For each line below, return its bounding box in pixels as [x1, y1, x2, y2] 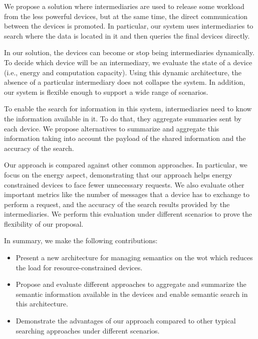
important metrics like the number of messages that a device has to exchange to [4, 189, 250, 200]
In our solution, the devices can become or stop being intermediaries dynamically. [4, 47, 254, 58]
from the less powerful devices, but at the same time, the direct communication [4, 11, 248, 21]
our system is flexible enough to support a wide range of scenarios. [4, 86, 208, 97]
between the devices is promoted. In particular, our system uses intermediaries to [4, 21, 253, 31]
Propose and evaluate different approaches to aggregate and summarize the [16, 279, 246, 289]
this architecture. [16, 298, 68, 309]
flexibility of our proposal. [4, 218, 84, 229]
